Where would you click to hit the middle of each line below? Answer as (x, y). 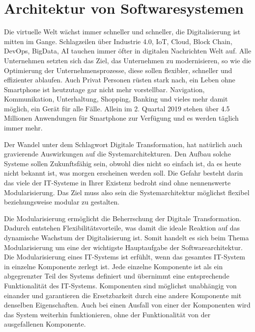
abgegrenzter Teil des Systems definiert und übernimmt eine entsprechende (117, 276)
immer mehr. (23, 128)
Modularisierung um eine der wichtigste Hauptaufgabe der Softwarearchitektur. (123, 247)
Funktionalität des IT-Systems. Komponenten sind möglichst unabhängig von (120, 285)
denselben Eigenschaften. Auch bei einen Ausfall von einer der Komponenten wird (127, 305)
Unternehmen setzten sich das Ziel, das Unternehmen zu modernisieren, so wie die (128, 60)
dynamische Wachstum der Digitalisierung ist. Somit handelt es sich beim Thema (127, 237)
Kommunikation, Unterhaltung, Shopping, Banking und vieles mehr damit (116, 99)
